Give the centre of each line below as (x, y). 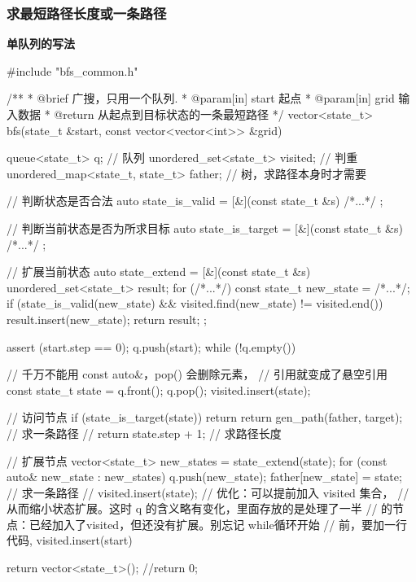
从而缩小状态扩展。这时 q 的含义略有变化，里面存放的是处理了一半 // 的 (200, 508)
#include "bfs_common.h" (72, 70)
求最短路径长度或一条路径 (87, 13)
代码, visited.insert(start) (70, 540)
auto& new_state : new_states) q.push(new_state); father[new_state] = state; (204, 477)
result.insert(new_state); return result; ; (107, 319)
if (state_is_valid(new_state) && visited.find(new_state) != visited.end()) (195, 303)
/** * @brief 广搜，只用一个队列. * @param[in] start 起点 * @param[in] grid (201, 98)
